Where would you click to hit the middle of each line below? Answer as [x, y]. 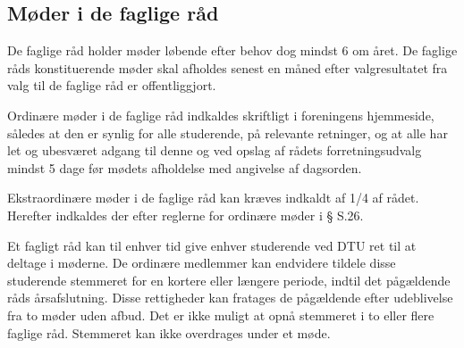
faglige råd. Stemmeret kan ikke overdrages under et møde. [169, 332]
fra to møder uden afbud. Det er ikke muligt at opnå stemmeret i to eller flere [221, 315]
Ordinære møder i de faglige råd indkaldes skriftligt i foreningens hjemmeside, [221, 115]
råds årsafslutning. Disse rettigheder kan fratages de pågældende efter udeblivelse [230, 298]
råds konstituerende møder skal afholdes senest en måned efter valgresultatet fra [228, 67]
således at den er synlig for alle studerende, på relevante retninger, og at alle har [228, 133]
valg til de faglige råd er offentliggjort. [112, 85]
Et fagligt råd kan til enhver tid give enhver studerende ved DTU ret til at [212, 245]
